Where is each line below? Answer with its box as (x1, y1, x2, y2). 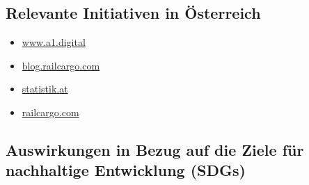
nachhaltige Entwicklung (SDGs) (6, 159, 246, 181)
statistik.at (22, 81, 68, 96)
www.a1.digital (22, 35, 86, 49)
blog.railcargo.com (22, 58, 100, 72)
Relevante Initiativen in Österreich (6, 2, 261, 24)
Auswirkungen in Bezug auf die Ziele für (6, 138, 304, 160)
